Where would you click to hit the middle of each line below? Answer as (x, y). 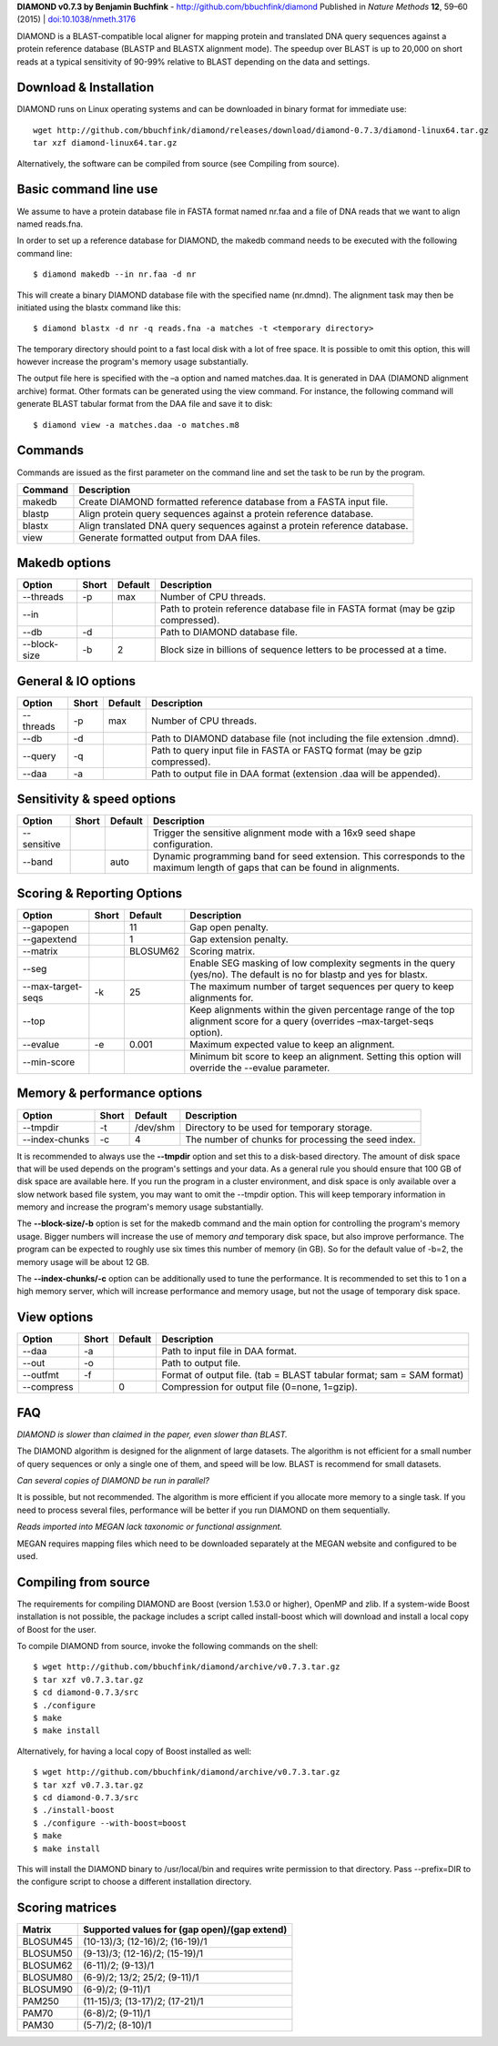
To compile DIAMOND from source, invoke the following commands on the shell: (168, 1646)
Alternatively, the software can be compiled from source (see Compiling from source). (178, 163)
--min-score (49, 1062)
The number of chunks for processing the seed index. (300, 1139)
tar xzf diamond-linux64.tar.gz (105, 143)
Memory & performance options (110, 1094)
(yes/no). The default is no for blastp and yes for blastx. (309, 974)
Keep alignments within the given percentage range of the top (322, 1009)
